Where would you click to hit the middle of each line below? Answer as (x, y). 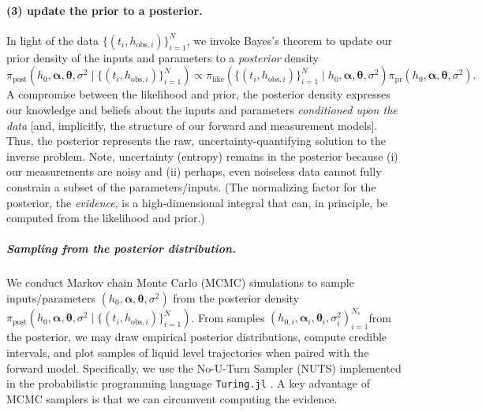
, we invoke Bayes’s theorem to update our (290, 40)
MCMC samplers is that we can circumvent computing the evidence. (172, 398)
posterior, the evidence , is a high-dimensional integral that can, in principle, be (197, 202)
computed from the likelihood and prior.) (106, 218)
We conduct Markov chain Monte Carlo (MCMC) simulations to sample (180, 282)
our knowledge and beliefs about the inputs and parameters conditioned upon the (202, 109)
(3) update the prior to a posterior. (105, 10)
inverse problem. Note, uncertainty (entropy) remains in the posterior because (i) (202, 156)
